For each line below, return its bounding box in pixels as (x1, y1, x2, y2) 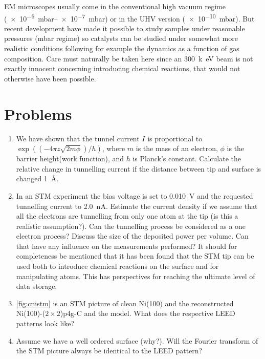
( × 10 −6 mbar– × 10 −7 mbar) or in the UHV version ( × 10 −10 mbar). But (4, 11, 255, 24)
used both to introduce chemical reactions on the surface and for (16, 261, 219, 271)
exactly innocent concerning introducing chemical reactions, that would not (4, 63, 240, 74)
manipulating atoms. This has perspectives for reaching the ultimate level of (16, 270, 255, 281)
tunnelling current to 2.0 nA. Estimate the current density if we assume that (16, 200, 258, 211)
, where (102, 143, 125, 154)
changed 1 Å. (16, 173, 59, 184)
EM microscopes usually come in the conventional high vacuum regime (4, 1, 226, 11)
